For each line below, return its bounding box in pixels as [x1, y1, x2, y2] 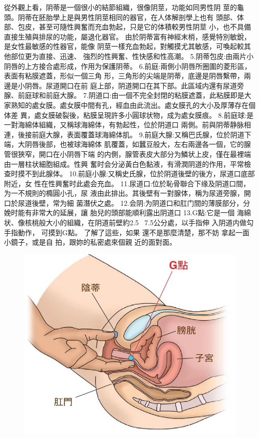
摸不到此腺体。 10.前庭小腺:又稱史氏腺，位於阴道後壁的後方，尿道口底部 [17, 168, 255, 179]
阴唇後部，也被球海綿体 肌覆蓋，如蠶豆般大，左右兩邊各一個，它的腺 [24, 139, 251, 149]
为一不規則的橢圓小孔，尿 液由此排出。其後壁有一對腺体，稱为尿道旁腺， [4, 188, 244, 198]
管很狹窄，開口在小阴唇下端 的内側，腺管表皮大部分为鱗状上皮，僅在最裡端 [4, 148, 251, 159]
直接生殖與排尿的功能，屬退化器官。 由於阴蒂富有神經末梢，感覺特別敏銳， [4, 31, 251, 41]
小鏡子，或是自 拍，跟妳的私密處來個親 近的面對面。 [4, 237, 177, 247]
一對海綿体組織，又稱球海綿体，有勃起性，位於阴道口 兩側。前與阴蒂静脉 [4, 119, 244, 130]
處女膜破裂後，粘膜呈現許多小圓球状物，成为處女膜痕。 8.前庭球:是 [34, 109, 254, 120]
